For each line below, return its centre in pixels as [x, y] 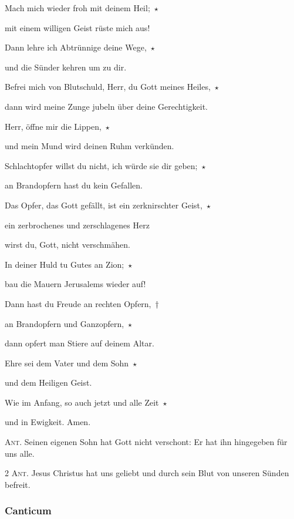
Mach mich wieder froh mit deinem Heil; [77, 8]
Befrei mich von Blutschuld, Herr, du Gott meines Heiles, [108, 87]
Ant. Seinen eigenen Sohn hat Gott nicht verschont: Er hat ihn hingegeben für [146, 442]
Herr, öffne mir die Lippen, [53, 126]
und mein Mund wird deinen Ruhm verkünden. [89, 146]
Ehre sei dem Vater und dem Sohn [67, 363]
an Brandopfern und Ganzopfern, [65, 323]
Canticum [28, 510]
